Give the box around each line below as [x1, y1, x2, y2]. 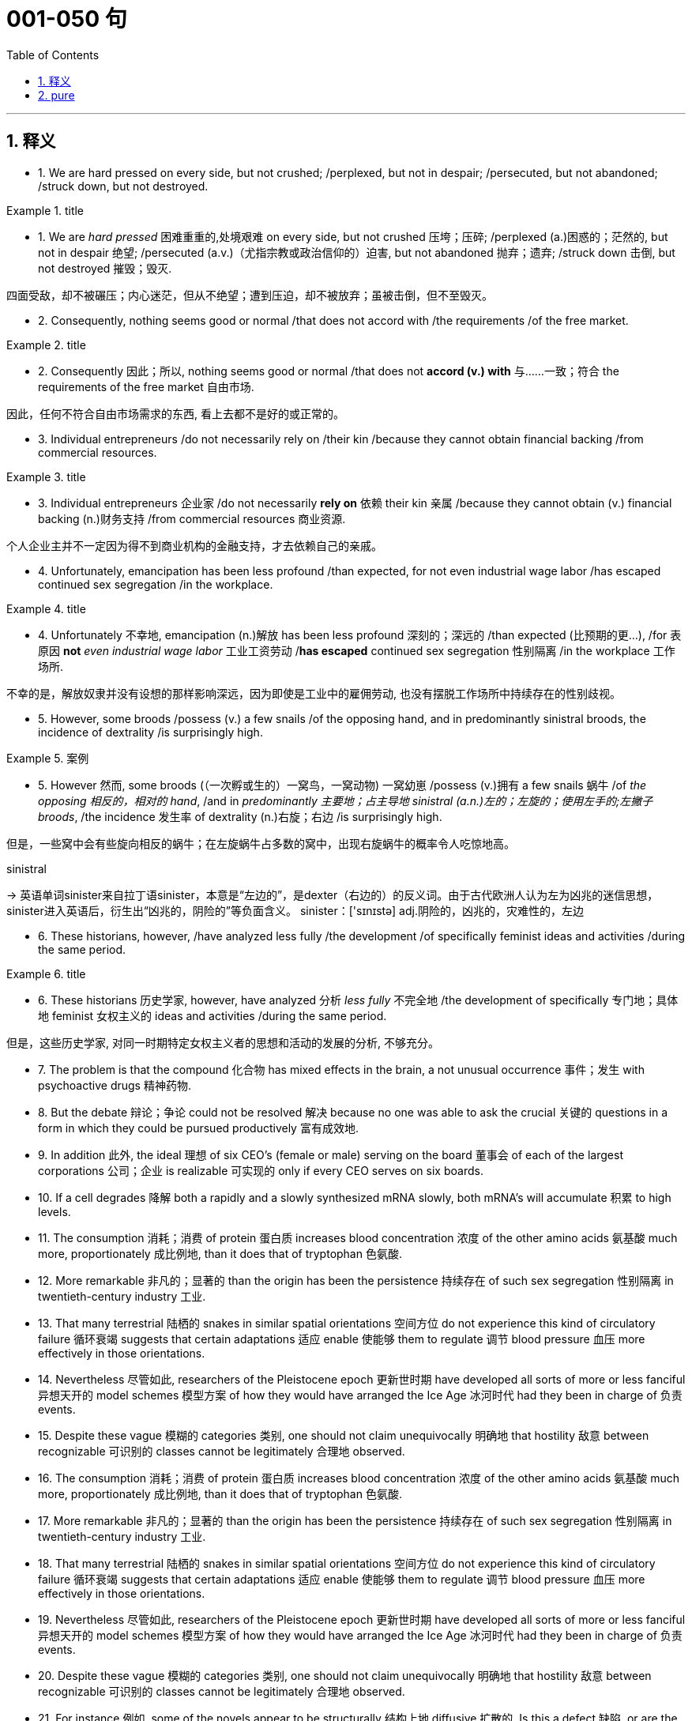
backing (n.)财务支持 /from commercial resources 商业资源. [38, 511, 346, 525]
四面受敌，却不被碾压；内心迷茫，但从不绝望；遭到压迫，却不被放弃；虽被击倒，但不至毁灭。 [6, 288, 493, 302]
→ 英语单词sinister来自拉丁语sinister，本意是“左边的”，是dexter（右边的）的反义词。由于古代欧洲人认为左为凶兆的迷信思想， [6, 887, 659, 902]
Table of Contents [6, 47, 100, 62]
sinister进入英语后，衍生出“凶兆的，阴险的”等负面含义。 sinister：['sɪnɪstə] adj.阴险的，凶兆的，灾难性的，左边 [6, 903, 584, 917]
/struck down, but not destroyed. [38, 179, 209, 193]
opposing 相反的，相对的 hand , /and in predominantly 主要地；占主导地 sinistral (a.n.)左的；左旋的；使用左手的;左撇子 [38, 793, 653, 808]
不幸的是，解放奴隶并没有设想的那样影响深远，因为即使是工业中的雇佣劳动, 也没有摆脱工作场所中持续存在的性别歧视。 [6, 686, 621, 700]
